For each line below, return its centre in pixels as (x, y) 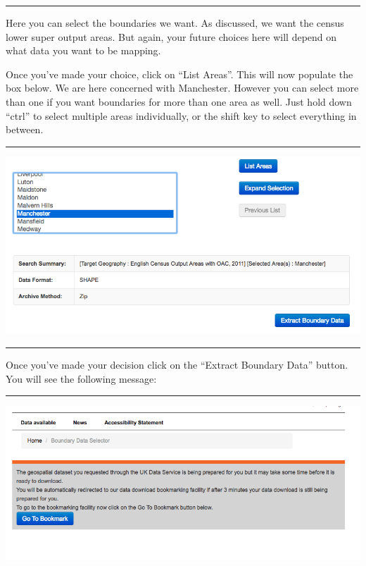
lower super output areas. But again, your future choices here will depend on (171, 36)
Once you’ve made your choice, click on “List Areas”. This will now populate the (179, 74)
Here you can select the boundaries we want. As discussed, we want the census (175, 23)
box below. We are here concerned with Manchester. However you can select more (182, 88)
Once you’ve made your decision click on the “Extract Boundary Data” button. (177, 365)
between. (25, 129)
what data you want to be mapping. (83, 50)
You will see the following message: (81, 378)
